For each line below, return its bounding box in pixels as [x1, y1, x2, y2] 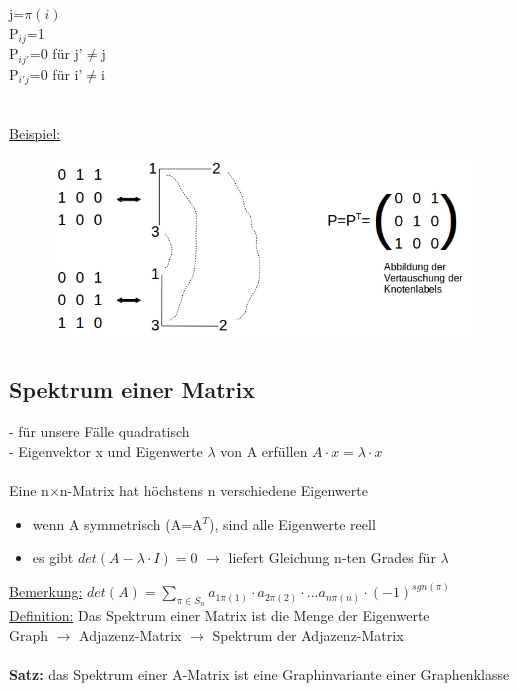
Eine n [9, 479, 49, 500]
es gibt [32, 547, 74, 568]
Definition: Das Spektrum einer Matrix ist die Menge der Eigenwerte [9, 605, 430, 626]
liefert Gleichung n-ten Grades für [228, 547, 436, 568]
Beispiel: [9, 123, 61, 144]
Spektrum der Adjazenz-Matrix [212, 624, 404, 645]
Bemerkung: [9, 581, 83, 602]
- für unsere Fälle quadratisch [9, 421, 190, 442]
